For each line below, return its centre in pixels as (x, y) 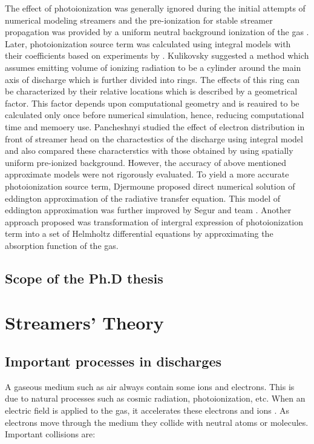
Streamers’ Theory (84, 323)
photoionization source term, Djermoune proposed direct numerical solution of (150, 186)
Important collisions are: (50, 434)
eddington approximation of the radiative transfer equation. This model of (142, 198)
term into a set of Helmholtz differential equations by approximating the (139, 234)
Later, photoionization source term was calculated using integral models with (148, 43)
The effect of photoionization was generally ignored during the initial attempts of (155, 8)
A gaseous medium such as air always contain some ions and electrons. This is (150, 386)
